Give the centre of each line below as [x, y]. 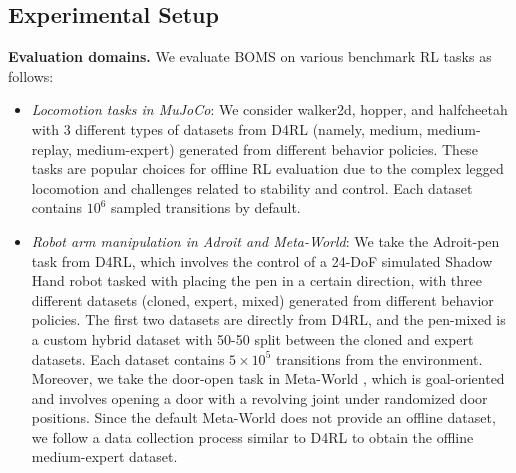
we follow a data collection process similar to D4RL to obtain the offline [252, 436]
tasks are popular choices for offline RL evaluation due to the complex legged [267, 168]
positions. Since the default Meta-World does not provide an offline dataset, [263, 417]
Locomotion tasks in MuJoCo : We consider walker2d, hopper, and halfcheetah [269, 109]
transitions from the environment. [379, 358]
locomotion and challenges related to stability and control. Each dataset [252, 187]
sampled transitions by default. [206, 207]
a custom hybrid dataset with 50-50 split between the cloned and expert [252, 338]
